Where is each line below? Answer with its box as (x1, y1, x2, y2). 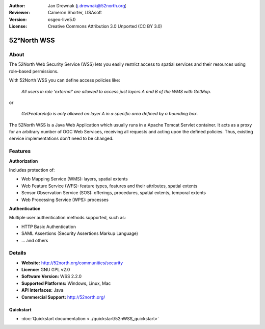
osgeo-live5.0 (48, 16, 76, 22)
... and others (21, 237, 49, 243)
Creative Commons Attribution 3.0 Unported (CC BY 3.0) (48, 24, 162, 29)
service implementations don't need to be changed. (9, 135, 114, 142)
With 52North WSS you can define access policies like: (9, 77, 120, 83)
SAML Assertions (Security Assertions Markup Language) (21, 230, 138, 236)
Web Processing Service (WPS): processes (21, 197, 109, 202)
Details (9, 250, 26, 256)
